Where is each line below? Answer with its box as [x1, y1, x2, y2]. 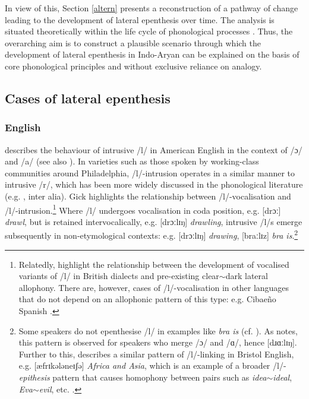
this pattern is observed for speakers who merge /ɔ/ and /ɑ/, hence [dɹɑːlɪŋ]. [18, 336, 297, 349]
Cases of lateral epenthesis [5, 88, 171, 107]
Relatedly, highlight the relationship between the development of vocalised [18, 258, 289, 270]
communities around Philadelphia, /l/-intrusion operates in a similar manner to [5, 166, 295, 179]
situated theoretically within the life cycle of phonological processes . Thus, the [5, 25, 293, 37]
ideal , [273, 370, 292, 383]
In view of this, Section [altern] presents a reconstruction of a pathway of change [5, 2, 298, 14]
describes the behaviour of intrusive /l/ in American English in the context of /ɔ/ [5, 143, 302, 156]
